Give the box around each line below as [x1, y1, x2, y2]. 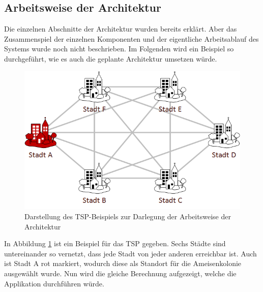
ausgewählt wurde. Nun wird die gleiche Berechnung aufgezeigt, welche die [4, 268, 237, 279]
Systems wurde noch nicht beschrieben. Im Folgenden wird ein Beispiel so [4, 43, 234, 54]
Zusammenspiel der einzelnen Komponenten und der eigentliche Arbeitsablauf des [4, 33, 259, 44]
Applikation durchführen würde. [4, 278, 104, 288]
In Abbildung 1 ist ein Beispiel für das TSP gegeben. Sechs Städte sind [4, 238, 226, 249]
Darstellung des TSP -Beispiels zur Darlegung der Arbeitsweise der [24, 211, 231, 222]
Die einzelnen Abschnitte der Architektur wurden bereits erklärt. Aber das [4, 23, 237, 34]
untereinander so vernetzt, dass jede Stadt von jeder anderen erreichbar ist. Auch [4, 248, 257, 258]
